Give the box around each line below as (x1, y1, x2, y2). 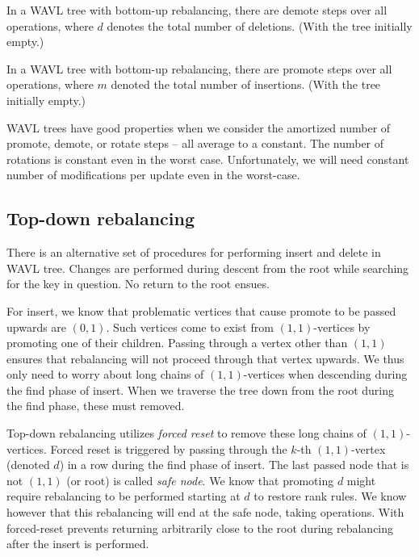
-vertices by (313, 318, 371, 335)
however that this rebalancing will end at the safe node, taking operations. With (6, 504, 404, 521)
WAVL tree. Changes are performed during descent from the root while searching (6, 259, 409, 276)
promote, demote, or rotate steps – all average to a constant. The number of (6, 135, 384, 152)
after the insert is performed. (6, 535, 149, 552)
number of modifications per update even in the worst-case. (6, 166, 300, 183)
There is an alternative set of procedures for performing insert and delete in (6, 244, 381, 261)
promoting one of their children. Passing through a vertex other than (6, 334, 348, 351)
